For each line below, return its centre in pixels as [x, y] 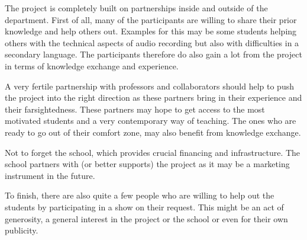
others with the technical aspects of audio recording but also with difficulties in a [152, 42]
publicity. [22, 230]
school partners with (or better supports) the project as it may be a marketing [147, 164]
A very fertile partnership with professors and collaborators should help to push [149, 86]
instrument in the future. [50, 175]
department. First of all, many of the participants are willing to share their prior [151, 19]
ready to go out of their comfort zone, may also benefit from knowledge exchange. [153, 132]
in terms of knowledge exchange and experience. [92, 65]
